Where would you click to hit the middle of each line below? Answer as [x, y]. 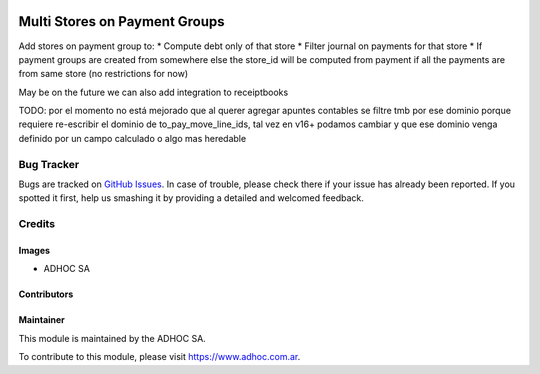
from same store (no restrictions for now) [103, 74]
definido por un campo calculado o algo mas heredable [132, 138]
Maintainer [41, 320]
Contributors [46, 294]
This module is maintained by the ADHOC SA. [112, 338]
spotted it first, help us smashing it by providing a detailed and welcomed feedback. [191, 198]
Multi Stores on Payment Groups [121, 21]
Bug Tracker [49, 164]
